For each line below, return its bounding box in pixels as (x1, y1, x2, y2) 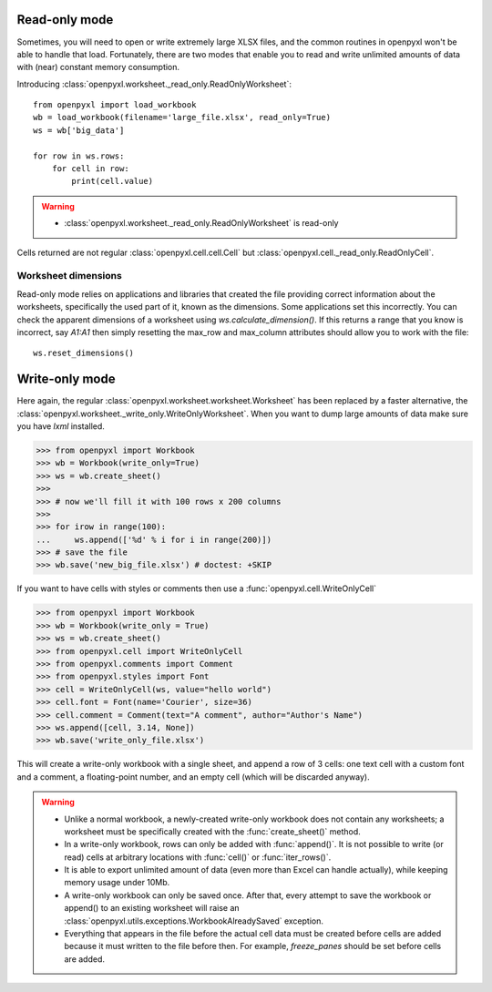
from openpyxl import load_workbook (33, 100, 197, 110)
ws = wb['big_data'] (33, 125, 125, 136)
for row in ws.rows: (33, 150, 125, 161)
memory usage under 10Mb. (64, 877, 170, 888)
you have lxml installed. (16, 420, 105, 432)
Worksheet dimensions (16, 270, 122, 282)
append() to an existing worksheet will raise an (64, 903, 241, 914)
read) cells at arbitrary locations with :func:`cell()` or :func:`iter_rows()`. (64, 852, 332, 863)
